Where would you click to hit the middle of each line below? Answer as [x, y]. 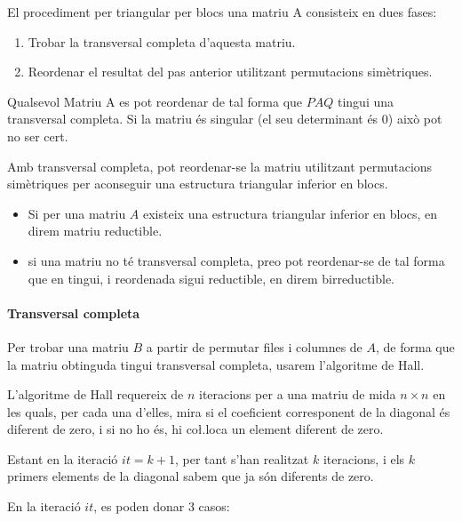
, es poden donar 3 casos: [162, 506]
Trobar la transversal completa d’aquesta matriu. [162, 41]
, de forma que [415, 346]
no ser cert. [38, 136]
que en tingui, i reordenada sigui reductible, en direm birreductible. [211, 278]
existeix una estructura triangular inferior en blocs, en [291, 213]
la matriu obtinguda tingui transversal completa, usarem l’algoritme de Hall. [216, 364]
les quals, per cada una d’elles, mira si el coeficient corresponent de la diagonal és [229, 411]
